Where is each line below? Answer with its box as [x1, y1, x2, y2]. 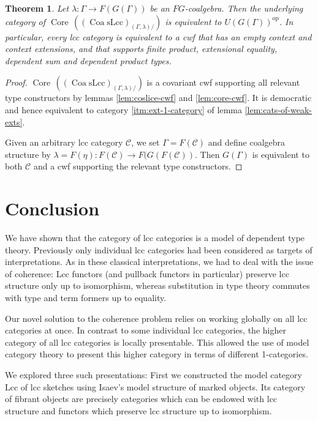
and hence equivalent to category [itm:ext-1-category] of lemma [5, 103, 242, 116]
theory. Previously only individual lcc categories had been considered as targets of [5, 243, 312, 256]
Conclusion [5, 196, 100, 221]
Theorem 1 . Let [5, 2, 69, 14]
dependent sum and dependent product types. [5, 54, 172, 67]
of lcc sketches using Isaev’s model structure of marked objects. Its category [20, 380, 306, 393]
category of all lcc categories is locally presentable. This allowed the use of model [5, 335, 309, 348]
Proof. [5, 76, 28, 89]
